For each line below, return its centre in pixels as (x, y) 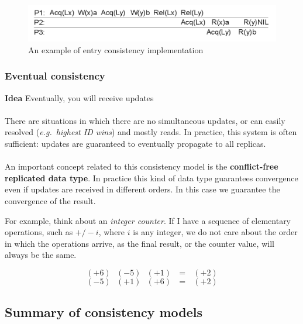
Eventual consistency (55, 76)
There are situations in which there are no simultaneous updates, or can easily (145, 120)
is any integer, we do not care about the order (215, 232)
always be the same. (41, 255)
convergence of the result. (50, 200)
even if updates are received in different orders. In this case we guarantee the (142, 189)
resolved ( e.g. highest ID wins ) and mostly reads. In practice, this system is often (151, 132)
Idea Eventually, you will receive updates (79, 97)
